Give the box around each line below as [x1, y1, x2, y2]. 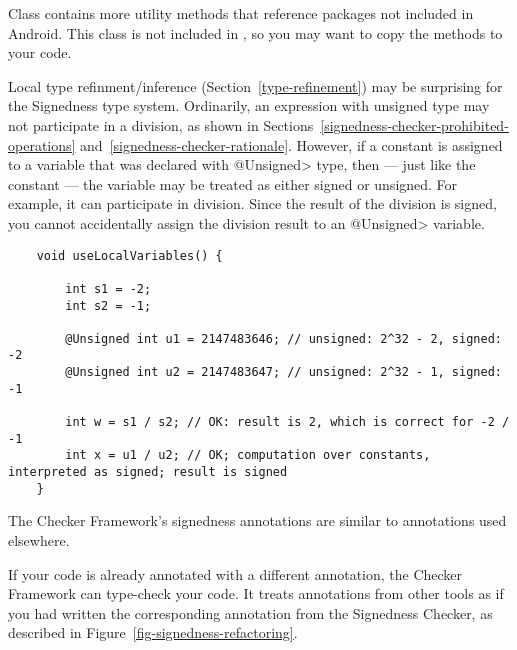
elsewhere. [8, 529, 70, 550]
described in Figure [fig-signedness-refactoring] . [8, 622, 298, 643]
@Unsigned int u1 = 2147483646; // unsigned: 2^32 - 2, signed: [65, 331, 502, 346]
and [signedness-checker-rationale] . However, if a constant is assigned [80, 134, 503, 155]
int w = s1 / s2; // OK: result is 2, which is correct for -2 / [65, 415, 510, 430]
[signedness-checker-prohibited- [320, 114, 509, 135]
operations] [8, 134, 76, 155]
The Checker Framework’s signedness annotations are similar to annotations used [8, 510, 507, 531]
